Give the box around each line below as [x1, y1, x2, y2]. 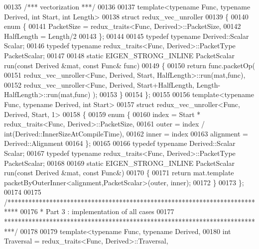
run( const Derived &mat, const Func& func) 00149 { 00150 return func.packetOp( [4, 60, 256, 70]
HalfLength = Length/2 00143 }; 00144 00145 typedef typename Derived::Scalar [4, 30, 249, 41]
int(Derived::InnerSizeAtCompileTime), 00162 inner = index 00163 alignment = [4, 128, 248, 138]
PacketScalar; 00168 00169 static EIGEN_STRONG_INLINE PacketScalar [4, 157, 235, 168]
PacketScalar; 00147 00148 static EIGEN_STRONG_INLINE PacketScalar [4, 50, 235, 60]
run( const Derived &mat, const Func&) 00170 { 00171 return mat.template [4, 167, 234, 178]
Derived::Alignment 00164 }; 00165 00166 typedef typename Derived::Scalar [4, 138, 236, 148]
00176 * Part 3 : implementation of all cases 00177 [20, 206, 174, 217]
